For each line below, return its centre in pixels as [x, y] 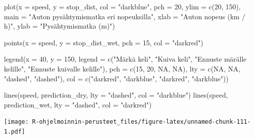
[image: [16, 122]
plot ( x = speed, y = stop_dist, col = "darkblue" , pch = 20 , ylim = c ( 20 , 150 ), [122, 6]
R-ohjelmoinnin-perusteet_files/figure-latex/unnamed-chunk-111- [142, 122]
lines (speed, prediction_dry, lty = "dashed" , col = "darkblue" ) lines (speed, [116, 95]
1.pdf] [15, 132]
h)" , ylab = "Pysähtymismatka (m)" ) [60, 26]
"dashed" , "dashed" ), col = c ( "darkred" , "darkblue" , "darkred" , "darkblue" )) [116, 78]
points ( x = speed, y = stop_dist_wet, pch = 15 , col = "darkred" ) [104, 42]
